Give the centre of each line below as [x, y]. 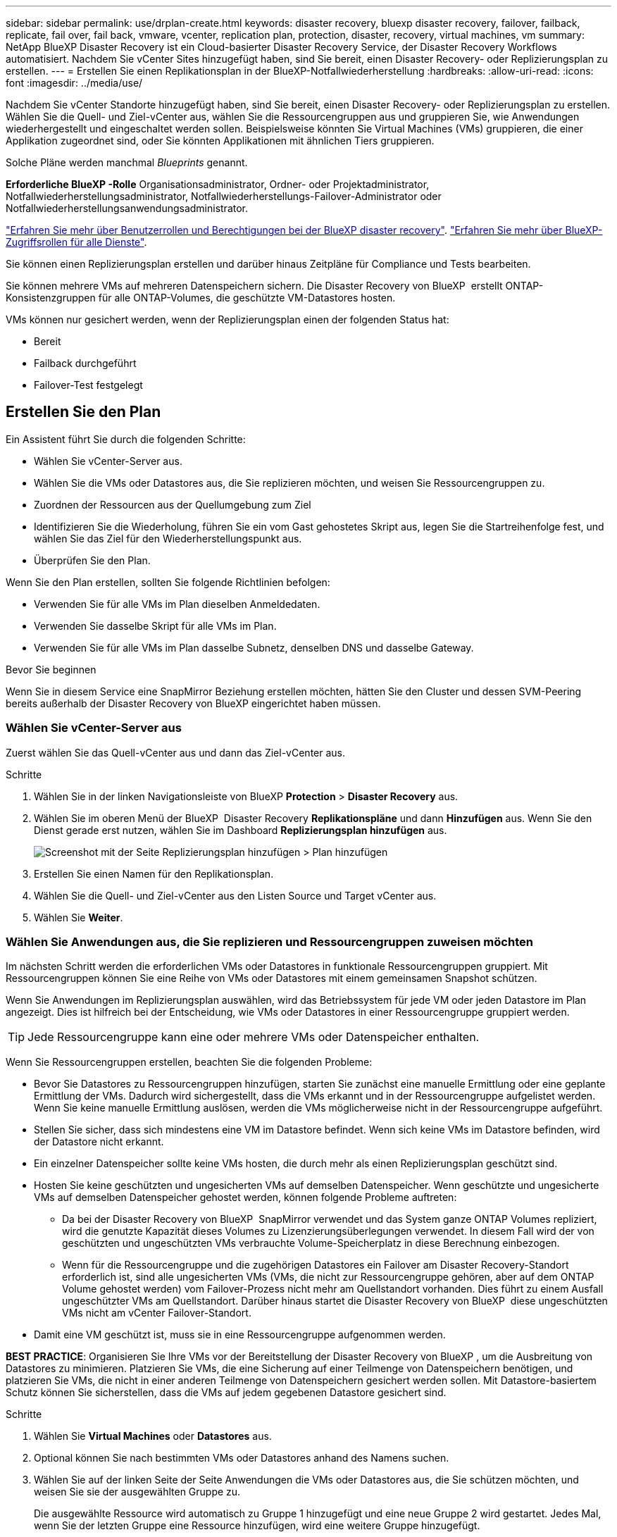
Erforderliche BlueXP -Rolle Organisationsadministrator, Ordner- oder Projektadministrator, [218, 184]
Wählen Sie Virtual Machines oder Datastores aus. [153, 1436]
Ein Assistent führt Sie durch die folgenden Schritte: [126, 439]
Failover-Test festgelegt [88, 385]
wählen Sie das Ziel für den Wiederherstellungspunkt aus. [168, 538]
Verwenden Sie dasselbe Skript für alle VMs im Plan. [155, 626]
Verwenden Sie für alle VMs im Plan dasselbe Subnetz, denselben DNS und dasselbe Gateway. [254, 647]
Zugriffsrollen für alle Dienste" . [76, 242]
